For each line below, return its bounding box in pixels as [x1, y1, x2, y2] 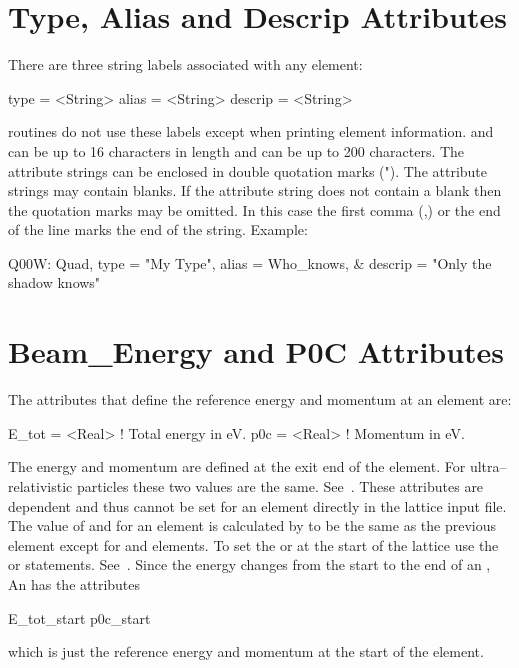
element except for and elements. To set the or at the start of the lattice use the [8, 534, 499, 555]
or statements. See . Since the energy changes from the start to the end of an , [8, 554, 491, 575]
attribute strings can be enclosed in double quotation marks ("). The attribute [8, 160, 488, 181]
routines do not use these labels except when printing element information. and [8, 121, 494, 142]
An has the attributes [8, 573, 141, 594]
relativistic [8, 475, 73, 496]
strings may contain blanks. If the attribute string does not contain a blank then [8, 180, 502, 201]
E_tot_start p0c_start [8, 607, 151, 628]
